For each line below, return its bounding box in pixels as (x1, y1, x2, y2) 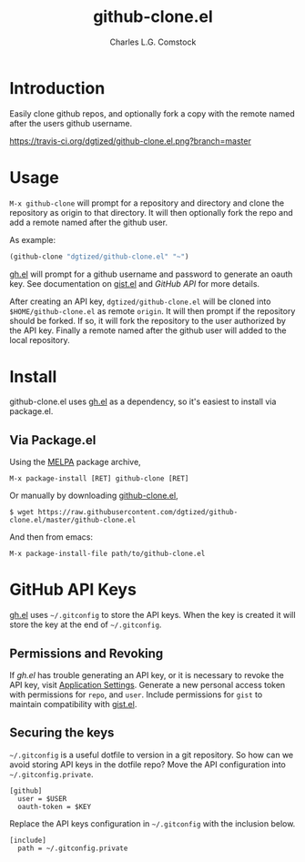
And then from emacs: (9, 532, 94, 543)
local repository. (9, 334, 70, 345)
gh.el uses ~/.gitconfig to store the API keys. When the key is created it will (9, 610, 296, 621)
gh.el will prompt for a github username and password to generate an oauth (9, 269, 293, 279)
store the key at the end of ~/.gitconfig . (9, 619, 162, 630)
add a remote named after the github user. (9, 217, 168, 228)
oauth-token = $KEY (17, 802, 92, 811)
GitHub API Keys (9, 580, 137, 600)
